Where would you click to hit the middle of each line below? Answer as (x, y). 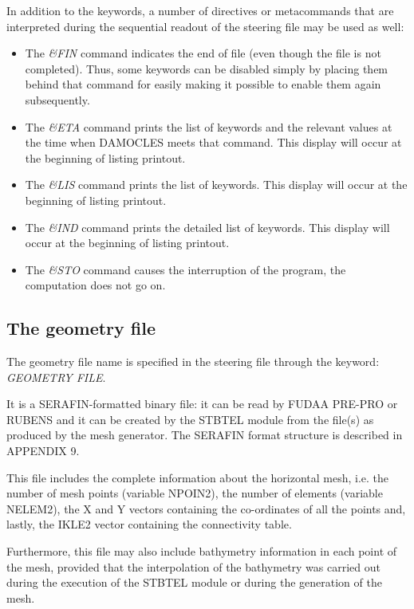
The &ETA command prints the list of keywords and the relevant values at (209, 126)
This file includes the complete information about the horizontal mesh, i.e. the (198, 477)
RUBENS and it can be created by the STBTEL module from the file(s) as (190, 419)
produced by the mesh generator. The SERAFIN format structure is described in (205, 435)
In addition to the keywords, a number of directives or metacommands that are (200, 10)
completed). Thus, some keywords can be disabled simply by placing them (207, 68)
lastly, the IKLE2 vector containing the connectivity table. (149, 524)
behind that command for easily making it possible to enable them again (203, 84)
